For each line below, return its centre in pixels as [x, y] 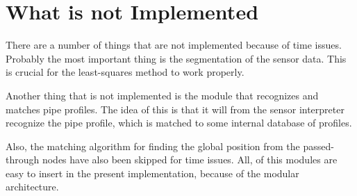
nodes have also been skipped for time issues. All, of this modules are [190, 160]
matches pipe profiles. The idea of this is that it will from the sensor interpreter [175, 109]
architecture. [32, 187]
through [23, 160]
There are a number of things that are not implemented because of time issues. [174, 45]
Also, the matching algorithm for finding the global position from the [153, 146]
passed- [318, 146]
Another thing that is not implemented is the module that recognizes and [162, 95]
